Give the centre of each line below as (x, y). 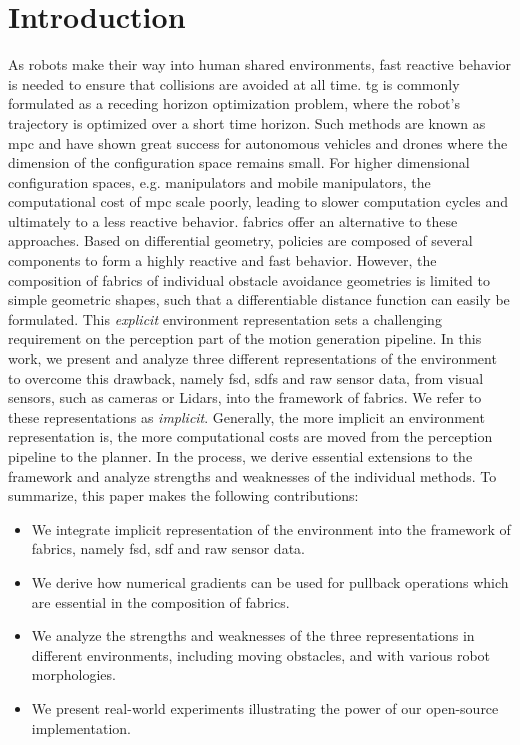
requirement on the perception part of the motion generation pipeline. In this (245, 338)
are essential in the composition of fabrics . (160, 601)
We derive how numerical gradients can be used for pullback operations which (270, 581)
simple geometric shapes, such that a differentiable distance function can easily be (259, 299)
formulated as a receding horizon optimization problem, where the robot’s (234, 103)
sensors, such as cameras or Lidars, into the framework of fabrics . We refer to (245, 397)
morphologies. (73, 674)
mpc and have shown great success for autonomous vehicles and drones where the (258, 142)
